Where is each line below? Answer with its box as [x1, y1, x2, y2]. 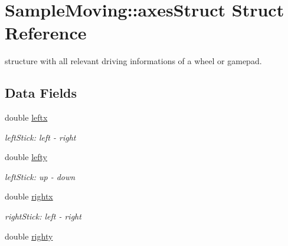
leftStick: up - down [5, 170, 76, 182]
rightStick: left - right [5, 210, 81, 222]
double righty [5, 230, 53, 242]
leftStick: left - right [5, 131, 76, 143]
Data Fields [5, 84, 77, 102]
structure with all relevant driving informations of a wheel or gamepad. [5, 55, 262, 67]
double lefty [5, 151, 47, 163]
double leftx [5, 111, 48, 124]
